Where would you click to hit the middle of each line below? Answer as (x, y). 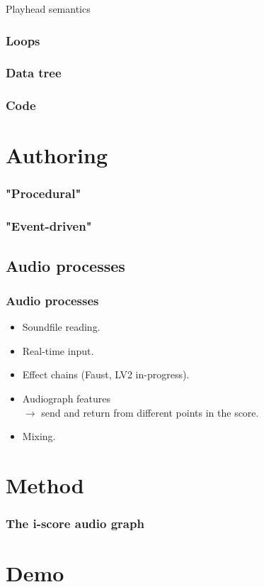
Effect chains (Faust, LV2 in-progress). (106, 374)
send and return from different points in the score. (150, 412)
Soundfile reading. (61, 327)
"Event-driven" (49, 226)
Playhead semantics (48, 9)
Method (45, 484)
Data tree (34, 73)
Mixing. (39, 436)
